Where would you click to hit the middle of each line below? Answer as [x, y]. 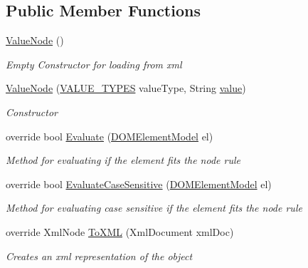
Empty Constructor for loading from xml [94, 64]
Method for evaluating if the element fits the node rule [123, 160]
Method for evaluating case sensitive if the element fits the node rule [154, 208]
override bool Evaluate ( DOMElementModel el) [110, 136]
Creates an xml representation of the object [99, 256]
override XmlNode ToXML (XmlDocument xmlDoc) [120, 231]
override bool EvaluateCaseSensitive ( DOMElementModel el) [139, 184]
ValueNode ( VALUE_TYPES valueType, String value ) [126, 88]
